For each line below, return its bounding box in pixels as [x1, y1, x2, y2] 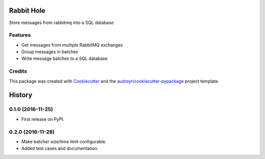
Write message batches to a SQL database [21, 55, 108, 61]
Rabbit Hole [9, 6, 46, 15]
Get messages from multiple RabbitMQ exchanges [21, 42, 123, 48]
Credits [9, 68, 27, 75]
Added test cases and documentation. [21, 145, 99, 152]
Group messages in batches [21, 49, 79, 55]
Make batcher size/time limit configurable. [21, 138, 106, 144]
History [9, 91, 33, 99]
